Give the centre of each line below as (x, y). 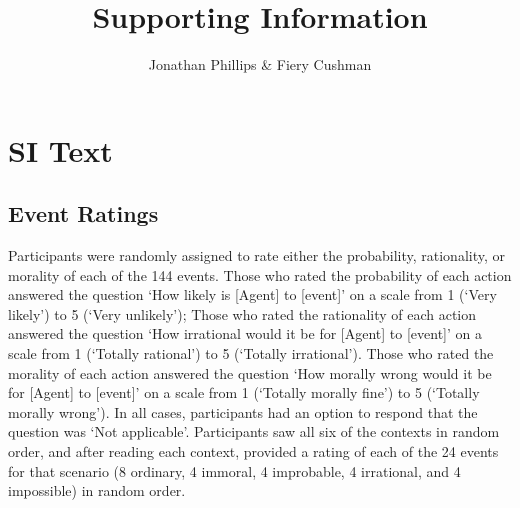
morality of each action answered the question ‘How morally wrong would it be (250, 372)
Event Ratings (83, 213)
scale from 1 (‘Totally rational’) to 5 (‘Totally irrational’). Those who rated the (251, 353)
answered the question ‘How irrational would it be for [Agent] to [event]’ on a (245, 333)
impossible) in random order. (97, 490)
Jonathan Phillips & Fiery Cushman (260, 64)
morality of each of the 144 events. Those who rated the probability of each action (260, 274)
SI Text (60, 149)
